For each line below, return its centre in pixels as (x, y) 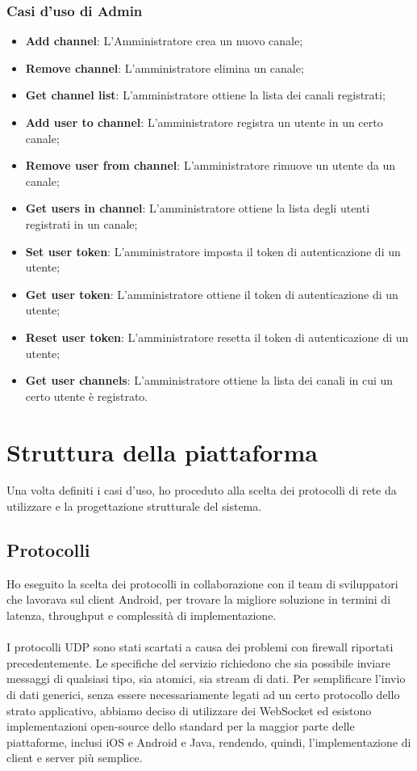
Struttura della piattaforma (162, 451)
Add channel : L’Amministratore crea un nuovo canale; (164, 41)
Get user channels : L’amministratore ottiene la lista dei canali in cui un (209, 380)
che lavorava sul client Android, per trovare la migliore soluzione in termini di (199, 599)
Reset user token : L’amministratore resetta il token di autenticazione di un (217, 337)
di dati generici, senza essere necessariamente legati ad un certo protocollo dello (203, 694)
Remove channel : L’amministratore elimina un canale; (165, 67)
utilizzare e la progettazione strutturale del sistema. (134, 506)
